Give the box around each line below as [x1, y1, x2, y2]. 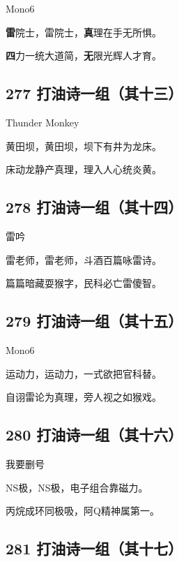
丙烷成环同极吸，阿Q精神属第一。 [6, 503, 159, 518]
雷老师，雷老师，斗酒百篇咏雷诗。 [6, 252, 162, 267]
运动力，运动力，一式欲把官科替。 [6, 366, 162, 380]
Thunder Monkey [6, 114, 79, 129]
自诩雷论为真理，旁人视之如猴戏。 [6, 390, 162, 404]
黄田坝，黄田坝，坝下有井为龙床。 [6, 138, 162, 153]
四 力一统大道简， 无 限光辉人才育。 [6, 48, 162, 63]
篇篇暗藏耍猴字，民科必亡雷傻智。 [6, 276, 162, 290]
